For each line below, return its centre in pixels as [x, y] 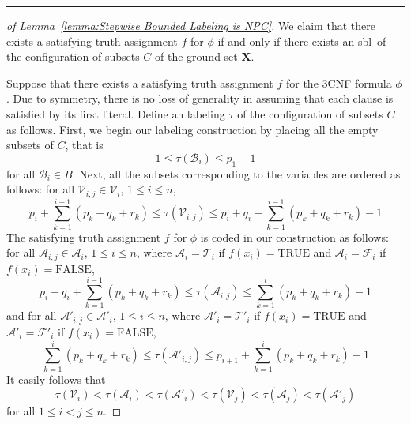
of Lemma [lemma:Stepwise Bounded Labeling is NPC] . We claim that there [191, 25]
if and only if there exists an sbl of [302, 41]
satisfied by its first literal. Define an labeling [116, 113]
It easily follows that [56, 379]
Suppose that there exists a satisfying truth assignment [140, 83]
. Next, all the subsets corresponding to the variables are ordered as [236, 173]
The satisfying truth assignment [84, 236]
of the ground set [196, 56]
